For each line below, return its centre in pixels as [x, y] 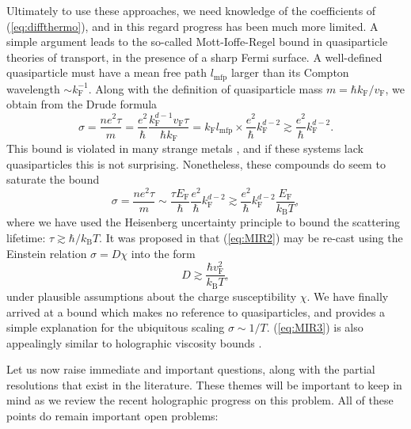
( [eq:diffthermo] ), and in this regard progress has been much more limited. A [192, 26]
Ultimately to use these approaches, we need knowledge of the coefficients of [191, 10]
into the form [163, 253]
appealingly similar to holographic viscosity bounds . [134, 342]
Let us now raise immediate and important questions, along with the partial [191, 369]
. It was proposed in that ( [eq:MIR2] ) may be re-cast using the [251, 237]
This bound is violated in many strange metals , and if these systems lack [185, 148]
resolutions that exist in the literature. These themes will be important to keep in [204, 384]
